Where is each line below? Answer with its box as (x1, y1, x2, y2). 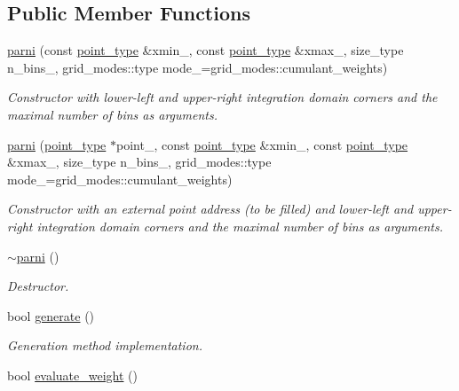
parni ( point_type (7, 135, 107, 153)
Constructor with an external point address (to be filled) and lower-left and (7, 199, 414, 218)
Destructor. (7, 277, 69, 295)
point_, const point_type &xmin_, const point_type (115, 135, 408, 153)
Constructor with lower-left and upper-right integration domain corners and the (7, 88, 438, 106)
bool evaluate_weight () (7, 365, 138, 384)
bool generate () (7, 306, 95, 325)
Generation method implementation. (7, 336, 202, 355)
